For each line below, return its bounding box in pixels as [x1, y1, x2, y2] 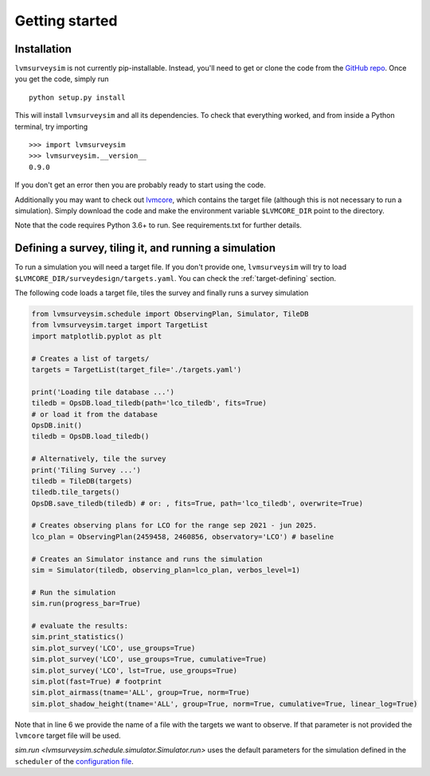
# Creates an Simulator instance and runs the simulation [31, 554, 263, 563]
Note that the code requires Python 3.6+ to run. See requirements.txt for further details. [14, 220, 303, 230]
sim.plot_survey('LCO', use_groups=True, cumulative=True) [31, 655, 267, 664]
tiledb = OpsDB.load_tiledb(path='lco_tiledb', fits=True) [31, 399, 267, 407]
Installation [14, 42, 72, 56]
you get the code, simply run [14, 74, 109, 84]
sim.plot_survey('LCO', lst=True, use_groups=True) [31, 665, 238, 675]
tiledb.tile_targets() [31, 488, 120, 497]
